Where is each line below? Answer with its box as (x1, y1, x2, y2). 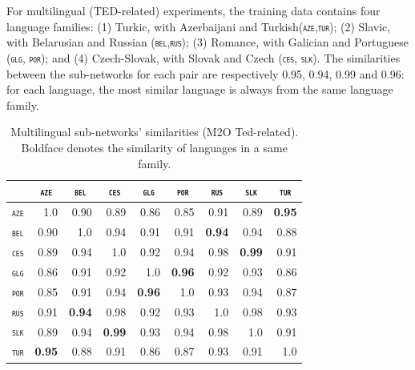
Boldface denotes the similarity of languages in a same (21, 139, 288, 155)
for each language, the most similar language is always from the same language (6, 81, 393, 98)
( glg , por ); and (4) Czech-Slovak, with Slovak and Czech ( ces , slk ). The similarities (6, 49, 401, 66)
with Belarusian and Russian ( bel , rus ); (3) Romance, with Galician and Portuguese (6, 34, 409, 50)
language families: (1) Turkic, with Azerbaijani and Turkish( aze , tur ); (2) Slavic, (6, 18, 391, 34)
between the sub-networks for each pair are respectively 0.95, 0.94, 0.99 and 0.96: (6, 65, 405, 82)
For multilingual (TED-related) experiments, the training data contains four (6, 2, 381, 18)
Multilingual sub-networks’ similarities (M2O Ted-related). (10, 123, 299, 140)
